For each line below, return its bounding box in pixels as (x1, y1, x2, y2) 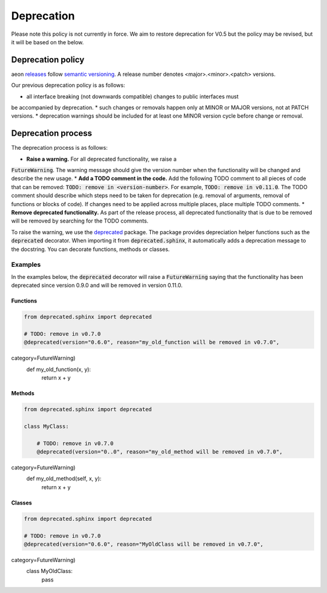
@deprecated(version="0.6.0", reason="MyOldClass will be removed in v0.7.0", (24, 540, 263, 548)
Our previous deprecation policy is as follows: (11, 82, 125, 89)
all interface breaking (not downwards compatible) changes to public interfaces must (26, 93, 239, 100)
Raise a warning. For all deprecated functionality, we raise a (26, 155, 177, 162)
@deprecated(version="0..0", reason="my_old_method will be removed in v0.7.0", (36, 449, 283, 455)
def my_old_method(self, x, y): (26, 475, 102, 482)
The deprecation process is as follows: (11, 144, 108, 152)
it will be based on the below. (11, 38, 84, 45)
